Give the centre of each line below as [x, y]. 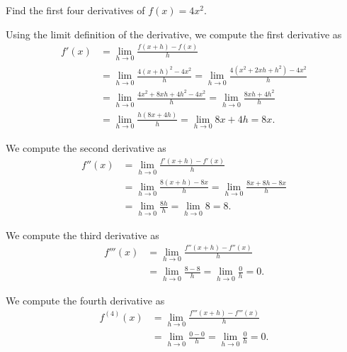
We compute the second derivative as [86, 148]
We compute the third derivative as [83, 235]
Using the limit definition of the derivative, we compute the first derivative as [174, 34]
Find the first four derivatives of [75, 10]
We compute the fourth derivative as [85, 300]
